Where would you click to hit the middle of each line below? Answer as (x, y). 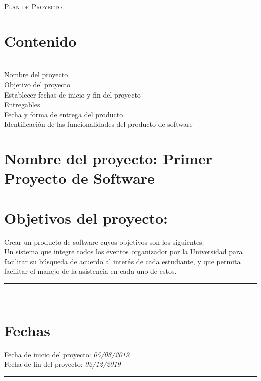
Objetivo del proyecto (37, 84)
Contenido (40, 40)
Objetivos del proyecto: (86, 217)
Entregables (22, 104)
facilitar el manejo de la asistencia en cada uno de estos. (90, 271)
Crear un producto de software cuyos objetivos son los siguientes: (104, 242)
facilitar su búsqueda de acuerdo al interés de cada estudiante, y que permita (122, 261)
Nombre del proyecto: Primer (108, 159)
